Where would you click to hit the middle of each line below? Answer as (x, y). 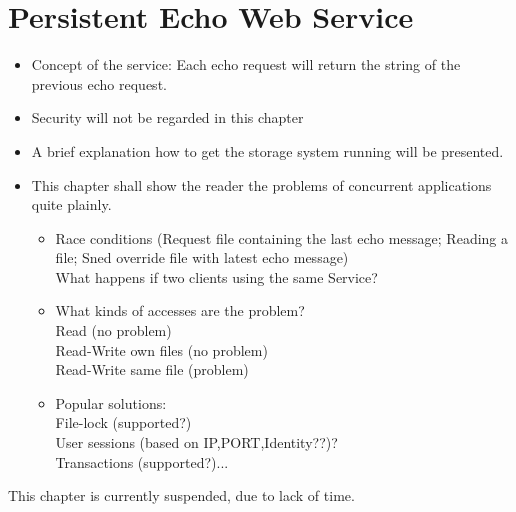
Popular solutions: (111, 402)
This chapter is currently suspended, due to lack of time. (181, 495)
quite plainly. (71, 204)
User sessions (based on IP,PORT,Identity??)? (196, 442)
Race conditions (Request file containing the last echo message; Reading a (282, 237)
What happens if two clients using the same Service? (216, 276)
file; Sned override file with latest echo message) (202, 257)
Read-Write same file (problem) (152, 369)
